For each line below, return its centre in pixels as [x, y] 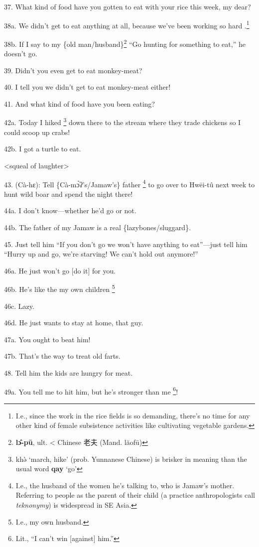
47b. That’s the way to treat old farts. [62, 356]
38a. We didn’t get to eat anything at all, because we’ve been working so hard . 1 [127, 24]
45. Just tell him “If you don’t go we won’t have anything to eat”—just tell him [126, 244]
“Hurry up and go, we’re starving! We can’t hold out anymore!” [101, 254]
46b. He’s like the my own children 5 [60, 288]
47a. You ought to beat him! [47, 339]
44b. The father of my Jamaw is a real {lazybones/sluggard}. [98, 227]
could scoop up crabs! [37, 132]
